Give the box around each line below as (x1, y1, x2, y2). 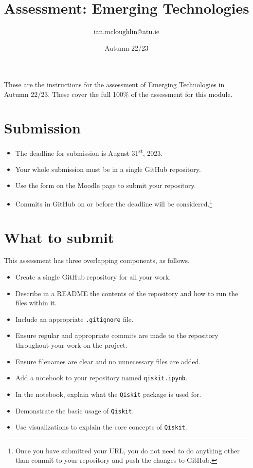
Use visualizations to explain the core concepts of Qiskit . (15, 422, 187, 432)
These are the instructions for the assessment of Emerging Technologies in (4, 79, 225, 90)
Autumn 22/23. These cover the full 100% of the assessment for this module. (4, 89, 233, 99)
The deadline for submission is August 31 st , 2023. (15, 146, 163, 158)
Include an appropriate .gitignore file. (15, 314, 134, 324)
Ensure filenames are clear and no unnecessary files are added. (15, 356, 201, 366)
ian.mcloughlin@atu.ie (93, 26, 160, 37)
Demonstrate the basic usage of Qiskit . (15, 405, 134, 415)
